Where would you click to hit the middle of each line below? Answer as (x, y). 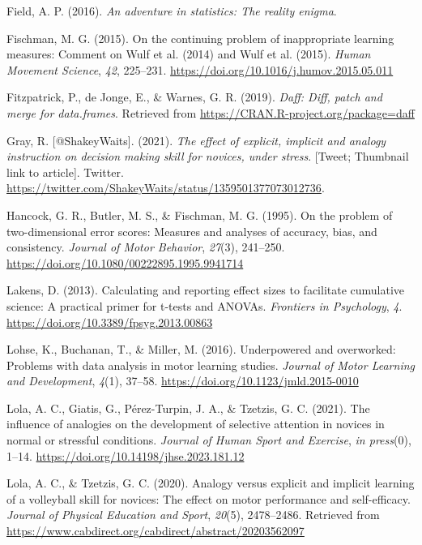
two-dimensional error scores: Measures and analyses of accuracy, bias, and (192, 231)
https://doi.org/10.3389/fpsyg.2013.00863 (110, 322)
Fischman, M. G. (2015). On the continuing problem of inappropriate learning (200, 38)
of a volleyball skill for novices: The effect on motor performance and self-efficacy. (209, 498)
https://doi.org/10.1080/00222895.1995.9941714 (125, 262)
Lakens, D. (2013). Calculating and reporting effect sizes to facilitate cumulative (206, 290)
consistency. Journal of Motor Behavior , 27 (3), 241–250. (146, 247)
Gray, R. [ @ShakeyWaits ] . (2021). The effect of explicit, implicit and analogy (196, 140)
